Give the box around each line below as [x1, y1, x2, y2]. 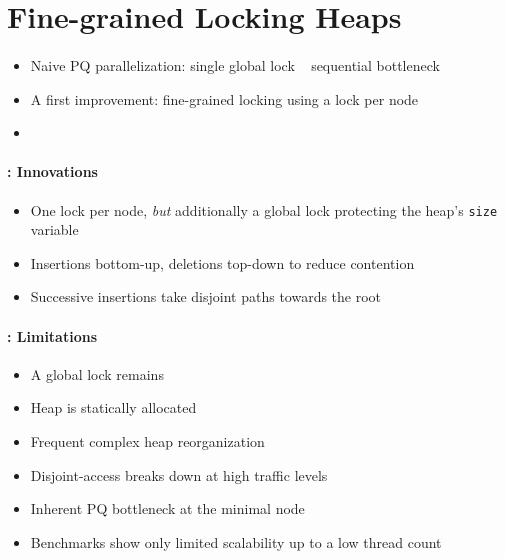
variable [30, 219, 79, 240]
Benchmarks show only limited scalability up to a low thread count [30, 531, 442, 552]
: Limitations [7, 325, 98, 346]
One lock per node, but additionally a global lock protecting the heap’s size [30, 199, 498, 220]
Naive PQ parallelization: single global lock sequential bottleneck [30, 54, 440, 75]
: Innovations [7, 161, 98, 182]
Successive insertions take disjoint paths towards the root [30, 286, 382, 307]
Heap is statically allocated [30, 397, 197, 418]
